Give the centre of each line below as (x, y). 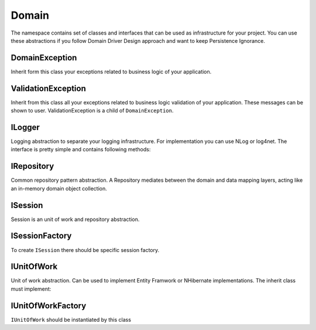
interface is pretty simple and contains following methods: (81, 149)
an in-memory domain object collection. (59, 188)
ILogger (25, 127)
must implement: (31, 289)
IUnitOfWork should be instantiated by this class (71, 319)
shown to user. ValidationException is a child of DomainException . (92, 111)
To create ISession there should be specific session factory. (85, 250)
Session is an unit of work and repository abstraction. (75, 219)
